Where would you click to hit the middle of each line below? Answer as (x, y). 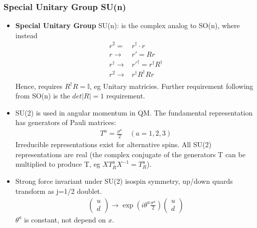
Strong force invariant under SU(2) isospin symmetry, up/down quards (124, 181)
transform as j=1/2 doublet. (58, 191)
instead (26, 35)
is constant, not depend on (65, 219)
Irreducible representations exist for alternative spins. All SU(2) (113, 144)
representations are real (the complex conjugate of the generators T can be (130, 154)
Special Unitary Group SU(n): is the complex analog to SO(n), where (127, 25)
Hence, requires (39, 86)
